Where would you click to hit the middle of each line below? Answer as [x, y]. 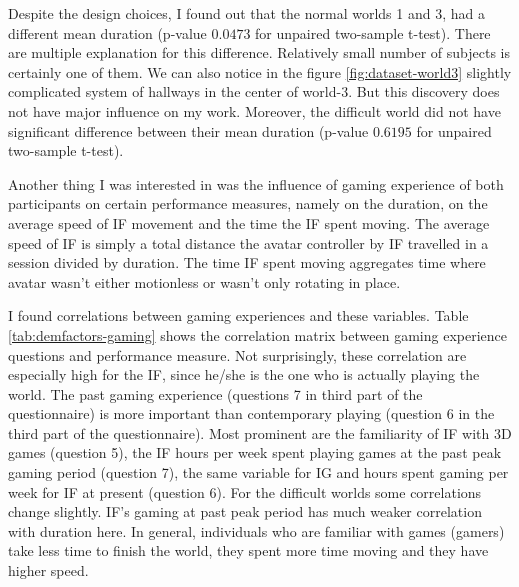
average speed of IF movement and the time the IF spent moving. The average [249, 222]
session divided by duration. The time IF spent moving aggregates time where [247, 262]
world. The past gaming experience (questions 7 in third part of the [215, 393]
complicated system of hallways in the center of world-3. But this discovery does [254, 91]
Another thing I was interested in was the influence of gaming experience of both [256, 183]
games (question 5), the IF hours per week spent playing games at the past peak [255, 452]
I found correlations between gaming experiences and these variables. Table [238, 315]
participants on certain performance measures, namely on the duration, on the [248, 203]
